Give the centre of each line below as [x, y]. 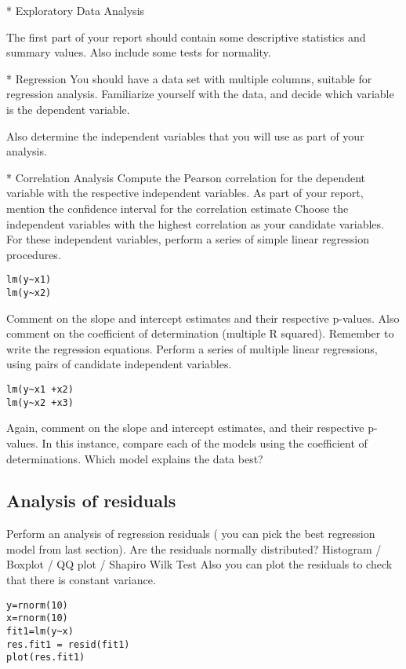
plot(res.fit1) [46, 658]
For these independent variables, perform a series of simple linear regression [188, 239]
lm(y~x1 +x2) [40, 389]
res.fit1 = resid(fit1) [68, 644]
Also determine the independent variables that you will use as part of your [185, 135]
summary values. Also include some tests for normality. [139, 52]
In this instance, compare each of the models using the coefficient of [205, 442]
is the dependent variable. [68, 109]
